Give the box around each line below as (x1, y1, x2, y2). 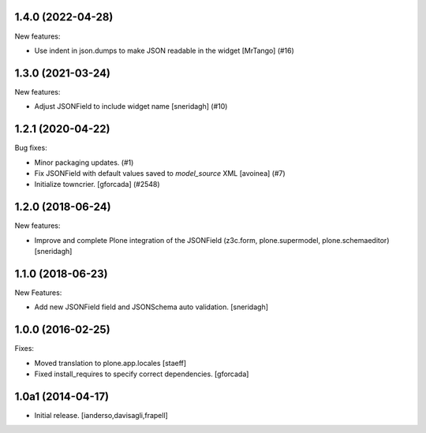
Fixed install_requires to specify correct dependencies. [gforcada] (34, 369, 249, 379)
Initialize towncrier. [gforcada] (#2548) (34, 180, 161, 189)
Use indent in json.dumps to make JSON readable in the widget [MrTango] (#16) (34, 46, 295, 55)
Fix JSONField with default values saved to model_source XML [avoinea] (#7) (34, 168, 286, 177)
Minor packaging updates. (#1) (34, 158, 134, 167)
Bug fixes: (14, 143, 47, 153)
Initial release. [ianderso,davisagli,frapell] (34, 410, 169, 420)
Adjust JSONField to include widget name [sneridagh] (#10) (34, 102, 228, 111)
